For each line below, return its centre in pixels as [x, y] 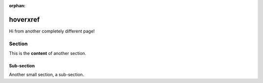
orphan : [17, 6]
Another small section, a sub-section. [47, 75]
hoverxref [24, 19]
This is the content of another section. [47, 53]
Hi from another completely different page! [52, 31]
